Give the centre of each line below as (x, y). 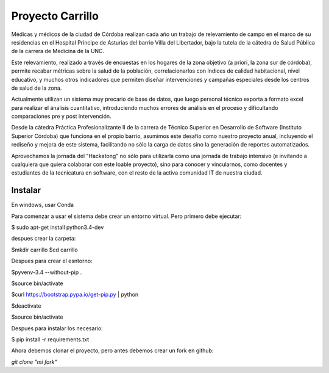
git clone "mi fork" (34, 362)
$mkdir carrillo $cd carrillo (45, 250)
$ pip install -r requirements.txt (50, 339)
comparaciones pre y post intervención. (62, 117)
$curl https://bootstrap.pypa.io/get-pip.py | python (75, 295)
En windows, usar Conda (43, 205)
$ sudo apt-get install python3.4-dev (58, 227)
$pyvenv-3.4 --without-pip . (47, 272)
